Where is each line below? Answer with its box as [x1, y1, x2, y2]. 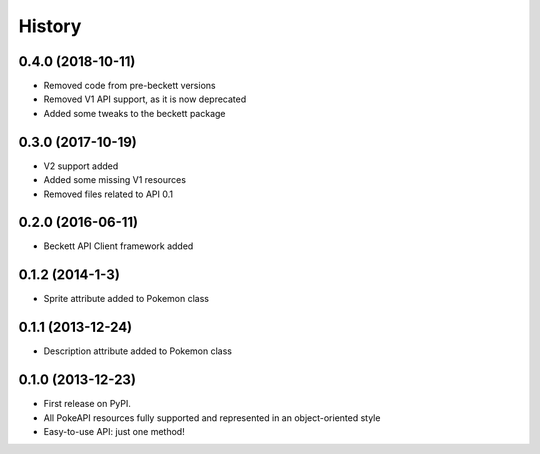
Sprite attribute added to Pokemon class [43, 293, 210, 305]
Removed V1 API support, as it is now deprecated [43, 93, 247, 105]
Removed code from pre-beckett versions [43, 80, 216, 92]
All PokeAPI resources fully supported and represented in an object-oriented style [43, 411, 381, 424]
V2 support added [43, 160, 119, 172]
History [18, 15, 82, 37]
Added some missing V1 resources [43, 174, 187, 186]
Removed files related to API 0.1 [43, 188, 174, 200]
